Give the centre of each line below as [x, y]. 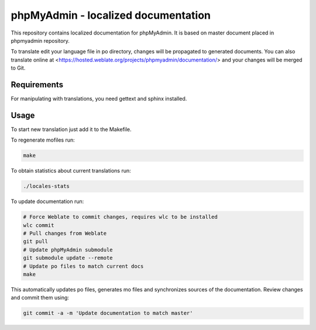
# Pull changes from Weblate [65, 233]
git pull [36, 242]
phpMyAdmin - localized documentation [111, 15]
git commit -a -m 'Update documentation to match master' [108, 313]
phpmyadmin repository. [40, 40]
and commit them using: [40, 298]
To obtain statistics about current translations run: [71, 171]
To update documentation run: [47, 201]
